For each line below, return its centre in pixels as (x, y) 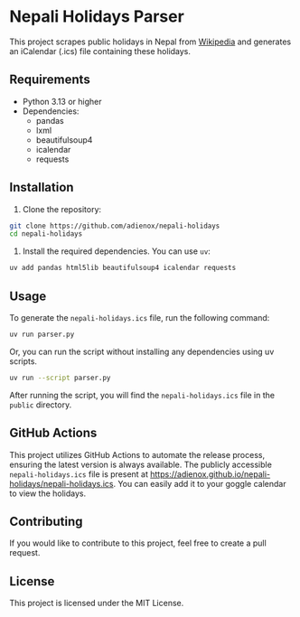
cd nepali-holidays (46, 234)
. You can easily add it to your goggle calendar (199, 483)
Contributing (46, 521)
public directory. (41, 405)
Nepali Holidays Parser (97, 17)
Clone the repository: (62, 209)
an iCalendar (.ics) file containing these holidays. (100, 51)
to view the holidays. (48, 493)
